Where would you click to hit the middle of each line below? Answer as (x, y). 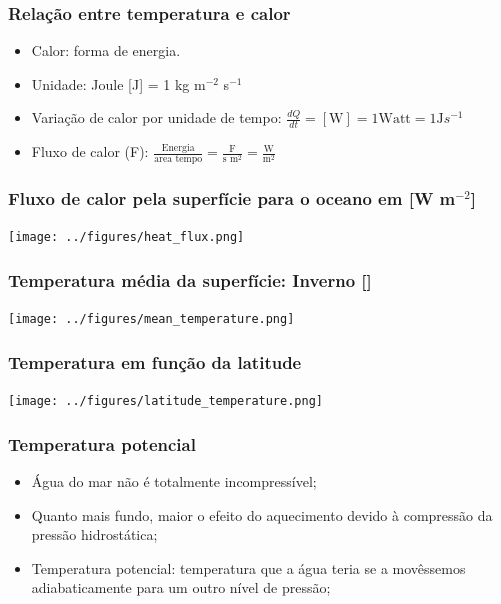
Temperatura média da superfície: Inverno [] (190, 279)
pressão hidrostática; (94, 534)
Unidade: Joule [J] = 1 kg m (118, 83)
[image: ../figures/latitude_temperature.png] (165, 401)
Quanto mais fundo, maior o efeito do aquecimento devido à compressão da (262, 514)
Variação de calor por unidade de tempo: (156, 117)
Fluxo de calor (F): (90, 151)
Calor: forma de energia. (106, 50)
